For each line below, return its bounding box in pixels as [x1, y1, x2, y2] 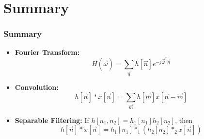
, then [175, 115, 193, 125]
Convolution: [15, 82, 59, 92]
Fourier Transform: [15, 47, 80, 57]
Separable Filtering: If [15, 115, 89, 125]
